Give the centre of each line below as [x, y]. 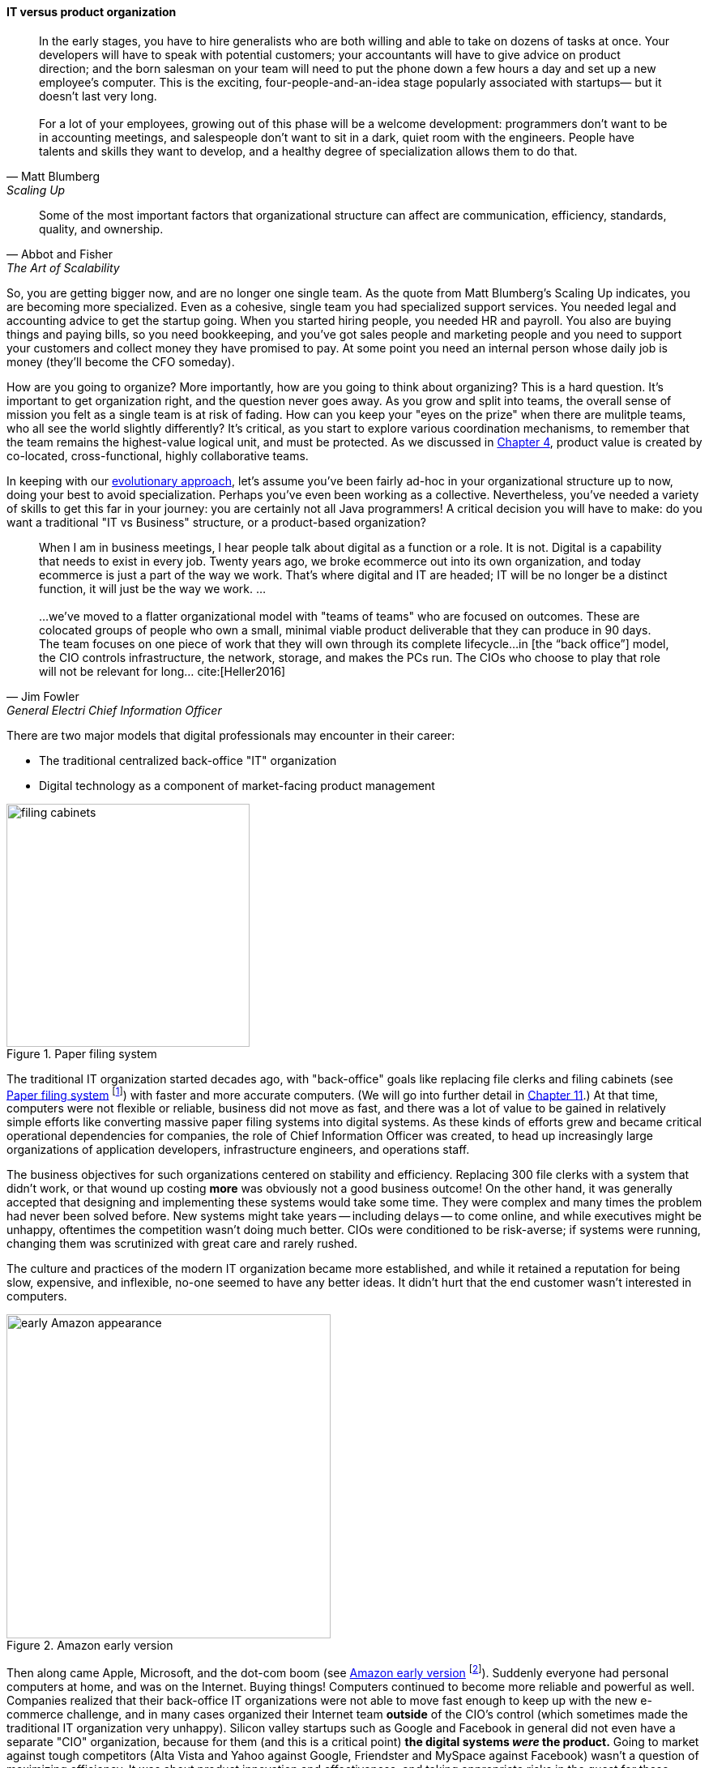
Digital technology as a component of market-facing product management [237, 785]
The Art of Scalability [63, 267]
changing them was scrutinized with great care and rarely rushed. [182, 1244]
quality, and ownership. [101, 228]
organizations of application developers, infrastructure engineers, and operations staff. [238, 1150]
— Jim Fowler [43, 696]
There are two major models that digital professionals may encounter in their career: [231, 735]
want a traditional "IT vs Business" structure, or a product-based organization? [216, 522]
